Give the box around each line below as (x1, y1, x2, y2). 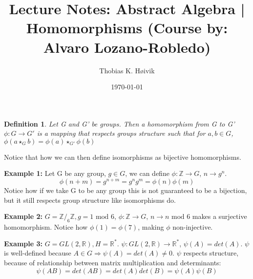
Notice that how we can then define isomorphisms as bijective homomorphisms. (4, 151, 241, 162)
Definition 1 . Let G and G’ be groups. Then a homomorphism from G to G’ (4, 118, 235, 129)
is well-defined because (4, 248, 71, 258)
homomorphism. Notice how (4, 222, 88, 232)
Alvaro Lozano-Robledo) (43, 37, 211, 57)
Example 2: (4, 211, 42, 221)
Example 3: (4, 238, 42, 248)
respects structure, (183, 248, 239, 258)
